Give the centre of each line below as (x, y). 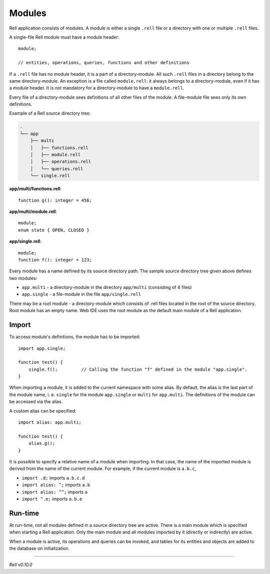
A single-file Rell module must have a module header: (64, 37)
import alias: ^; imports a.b (56, 485)
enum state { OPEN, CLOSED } (54, 230)
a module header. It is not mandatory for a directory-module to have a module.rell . (97, 88)
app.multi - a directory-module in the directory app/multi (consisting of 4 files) (107, 288)
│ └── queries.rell (57, 169)
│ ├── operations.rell (61, 162)
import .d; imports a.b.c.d (53, 478)
